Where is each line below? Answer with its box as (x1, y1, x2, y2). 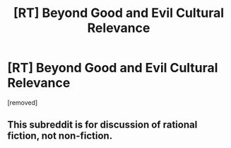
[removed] (7, 98, 38, 107)
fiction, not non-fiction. (7, 130, 113, 142)
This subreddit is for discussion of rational (7, 119, 198, 131)
